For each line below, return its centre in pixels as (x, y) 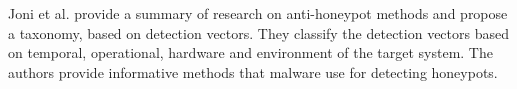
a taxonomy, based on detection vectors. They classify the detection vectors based (258, 32)
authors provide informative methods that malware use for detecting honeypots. (253, 71)
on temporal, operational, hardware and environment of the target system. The (250, 52)
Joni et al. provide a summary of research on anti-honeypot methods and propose (258, 13)
